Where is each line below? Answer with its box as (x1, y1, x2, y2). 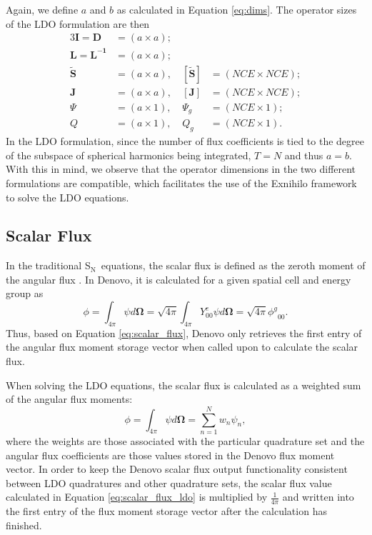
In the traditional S (6, 258, 91, 273)
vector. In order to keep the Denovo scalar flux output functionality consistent (6, 461, 348, 476)
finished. (6, 517, 42, 532)
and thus (284, 147, 323, 162)
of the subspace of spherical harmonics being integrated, (6, 147, 251, 162)
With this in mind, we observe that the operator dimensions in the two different (6, 161, 356, 176)
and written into (282, 489, 354, 504)
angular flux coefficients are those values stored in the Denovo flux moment (6, 447, 335, 462)
